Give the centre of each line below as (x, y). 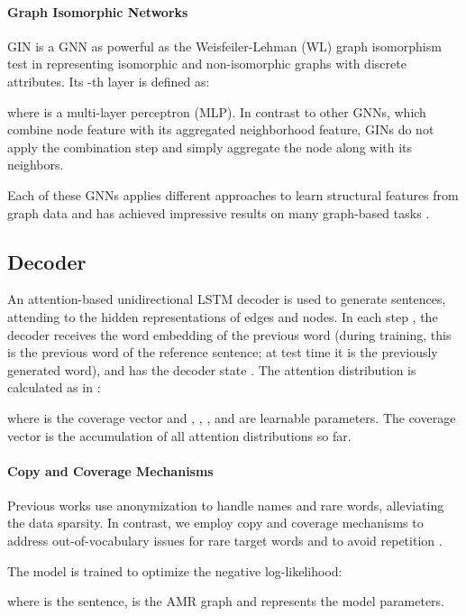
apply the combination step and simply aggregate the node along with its (210, 147)
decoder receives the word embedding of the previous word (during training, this (229, 334)
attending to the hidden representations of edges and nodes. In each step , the (223, 316)
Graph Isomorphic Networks (98, 11)
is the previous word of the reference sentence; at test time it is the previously (223, 352)
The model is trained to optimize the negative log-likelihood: (175, 570)
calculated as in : (54, 387)
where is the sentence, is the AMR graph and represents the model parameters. (226, 601)
